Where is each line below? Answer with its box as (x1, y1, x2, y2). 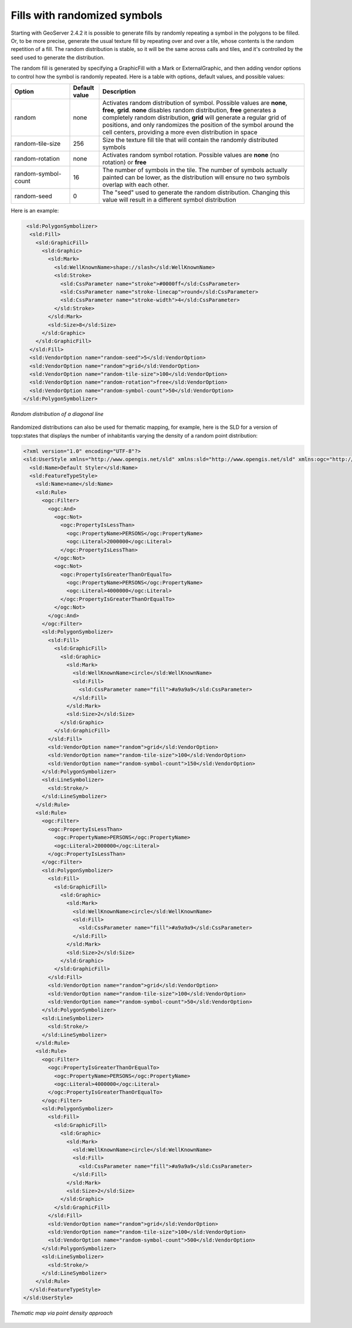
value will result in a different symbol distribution (102, 196, 236, 204)
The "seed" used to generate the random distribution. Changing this (102, 188, 290, 196)
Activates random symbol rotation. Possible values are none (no (102, 150, 280, 159)
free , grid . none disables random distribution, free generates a (102, 106, 276, 114)
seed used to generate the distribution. (11, 53, 105, 61)
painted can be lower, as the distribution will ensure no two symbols (102, 173, 290, 181)
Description (102, 87, 136, 95)
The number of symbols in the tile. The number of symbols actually (102, 166, 287, 174)
